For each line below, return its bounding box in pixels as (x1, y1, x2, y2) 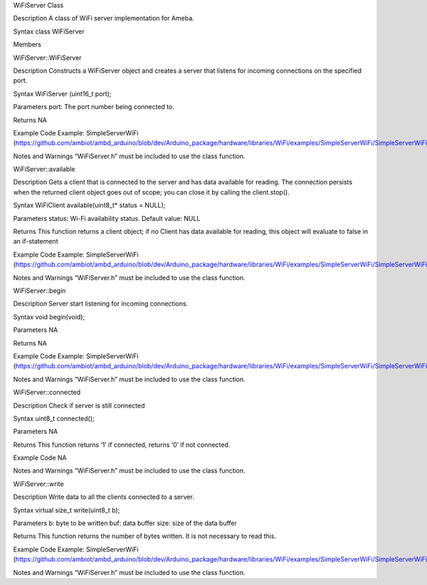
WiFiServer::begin (13, 286, 66, 295)
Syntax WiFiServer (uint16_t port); (13, 89, 112, 98)
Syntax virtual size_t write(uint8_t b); (13, 506, 120, 514)
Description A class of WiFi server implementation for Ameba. (13, 14, 195, 23)
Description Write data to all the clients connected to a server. (13, 492, 195, 502)
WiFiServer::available (13, 165, 75, 174)
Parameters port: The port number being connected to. (13, 103, 174, 111)
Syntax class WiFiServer (13, 27, 85, 36)
